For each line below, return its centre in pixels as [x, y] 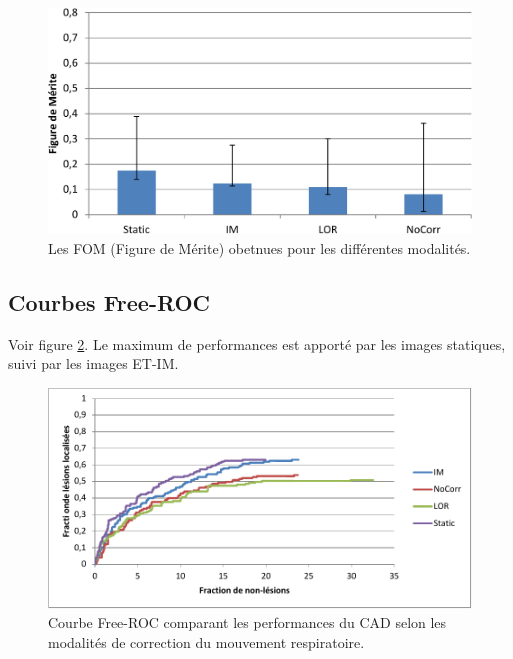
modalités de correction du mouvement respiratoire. [206, 641]
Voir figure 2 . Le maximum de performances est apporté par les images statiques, [257, 343]
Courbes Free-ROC [109, 302]
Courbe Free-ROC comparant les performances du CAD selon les [247, 622]
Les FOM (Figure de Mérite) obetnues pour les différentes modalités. [259, 248]
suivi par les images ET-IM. [93, 363]
